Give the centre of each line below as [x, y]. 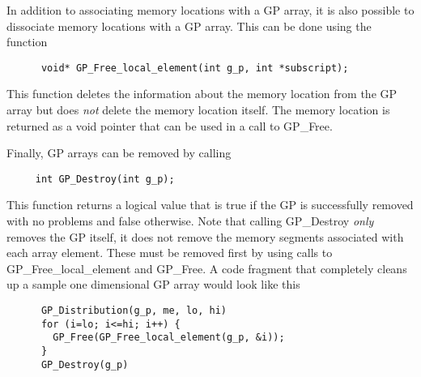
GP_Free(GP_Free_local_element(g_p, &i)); [169, 338]
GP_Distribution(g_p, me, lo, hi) [134, 311]
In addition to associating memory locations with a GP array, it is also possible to [210, 10]
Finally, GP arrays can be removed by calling [119, 153]
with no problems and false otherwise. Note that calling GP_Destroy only [190, 221]
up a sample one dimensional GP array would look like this [153, 284]
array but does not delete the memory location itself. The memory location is [198, 110]
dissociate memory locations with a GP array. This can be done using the [189, 26]
